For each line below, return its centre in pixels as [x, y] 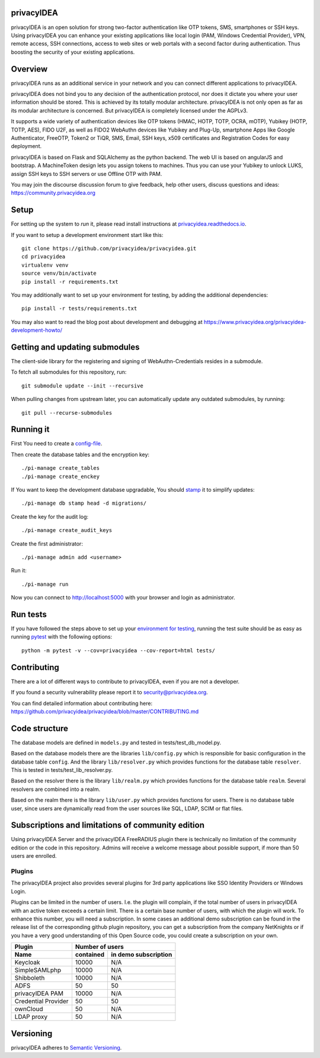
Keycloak [28, 963]
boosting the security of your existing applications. [73, 52]
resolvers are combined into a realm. [56, 789]
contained [90, 955]
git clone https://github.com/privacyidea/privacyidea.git [109, 248]
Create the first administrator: [47, 544]
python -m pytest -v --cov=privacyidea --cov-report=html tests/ [119, 650]
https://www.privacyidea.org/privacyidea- [255, 322]
